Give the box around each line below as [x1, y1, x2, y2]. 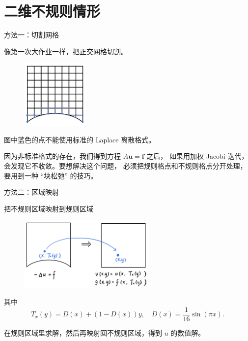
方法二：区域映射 [4, 187, 59, 197]
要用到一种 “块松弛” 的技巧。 [4, 170, 98, 180]
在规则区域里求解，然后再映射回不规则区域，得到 [4, 327, 162, 338]
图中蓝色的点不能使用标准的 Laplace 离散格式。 [4, 134, 156, 144]
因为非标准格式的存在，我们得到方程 [4, 151, 121, 161]
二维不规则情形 [4, 1, 101, 21]
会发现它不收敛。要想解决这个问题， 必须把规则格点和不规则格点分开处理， [4, 160, 247, 170]
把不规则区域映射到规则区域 [4, 203, 93, 213]
